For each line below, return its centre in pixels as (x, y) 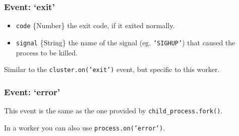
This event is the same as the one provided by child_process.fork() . (113, 110)
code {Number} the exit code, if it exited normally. (95, 25)
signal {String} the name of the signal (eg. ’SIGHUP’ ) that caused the (126, 42)
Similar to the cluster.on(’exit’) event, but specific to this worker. (112, 69)
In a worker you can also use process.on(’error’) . (85, 127)
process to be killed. (47, 52)
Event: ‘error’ (32, 91)
